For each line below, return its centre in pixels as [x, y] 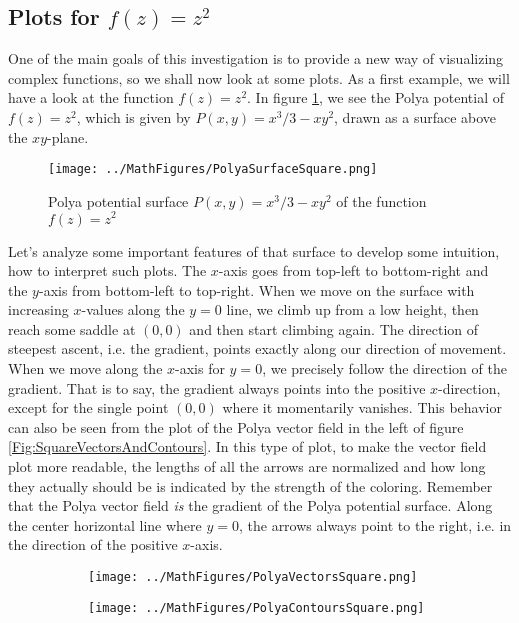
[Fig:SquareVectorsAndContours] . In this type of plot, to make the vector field [247, 446]
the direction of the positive [93, 544]
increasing [38, 309]
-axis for [200, 368]
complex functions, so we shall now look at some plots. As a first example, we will [259, 77]
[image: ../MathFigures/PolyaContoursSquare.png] [256, 607]
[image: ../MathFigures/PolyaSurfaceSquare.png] [213, 169]
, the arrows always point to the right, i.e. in [375, 524]
